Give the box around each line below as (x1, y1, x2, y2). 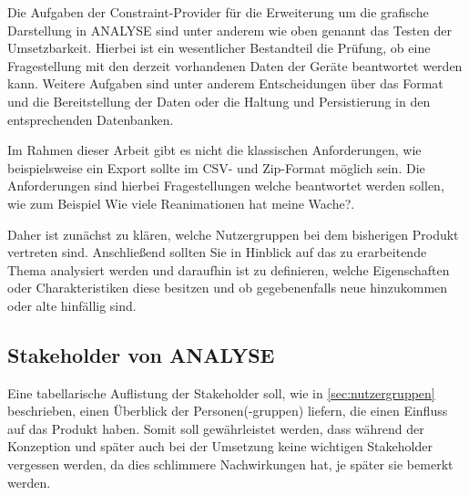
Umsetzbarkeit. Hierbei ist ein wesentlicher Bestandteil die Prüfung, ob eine (7, 38, 431, 57)
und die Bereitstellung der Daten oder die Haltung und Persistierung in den (7, 91, 431, 110)
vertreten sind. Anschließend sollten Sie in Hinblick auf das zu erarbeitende (7, 242, 427, 262)
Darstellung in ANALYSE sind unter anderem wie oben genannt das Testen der (7, 20, 452, 39)
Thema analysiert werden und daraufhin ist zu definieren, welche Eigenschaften (7, 260, 450, 279)
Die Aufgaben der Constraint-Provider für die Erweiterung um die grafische (7, 3, 429, 21)
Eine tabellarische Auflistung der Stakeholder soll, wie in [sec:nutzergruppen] (7, 383, 435, 402)
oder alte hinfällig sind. (7, 295, 137, 315)
